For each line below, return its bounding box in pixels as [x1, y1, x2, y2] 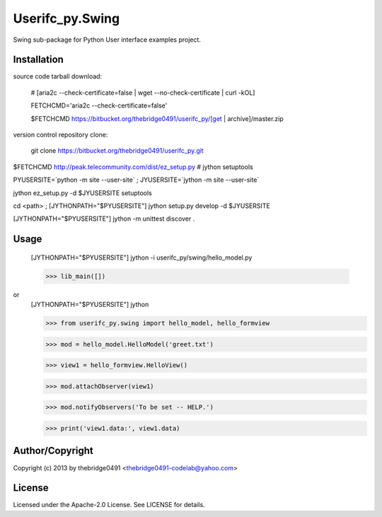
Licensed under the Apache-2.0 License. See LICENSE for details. [13, 501, 205, 509]
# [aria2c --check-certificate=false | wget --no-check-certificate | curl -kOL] [30, 88, 255, 97]
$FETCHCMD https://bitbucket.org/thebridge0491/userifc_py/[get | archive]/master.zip [30, 114, 284, 123]
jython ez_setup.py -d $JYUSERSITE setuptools [13, 188, 152, 197]
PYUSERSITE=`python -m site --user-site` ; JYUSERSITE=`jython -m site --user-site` [13, 175, 260, 184]
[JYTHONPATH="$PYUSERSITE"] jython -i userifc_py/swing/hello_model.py [30, 253, 253, 262]
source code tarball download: [13, 72, 103, 81]
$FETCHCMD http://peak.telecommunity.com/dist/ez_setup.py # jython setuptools [13, 163, 254, 171]
